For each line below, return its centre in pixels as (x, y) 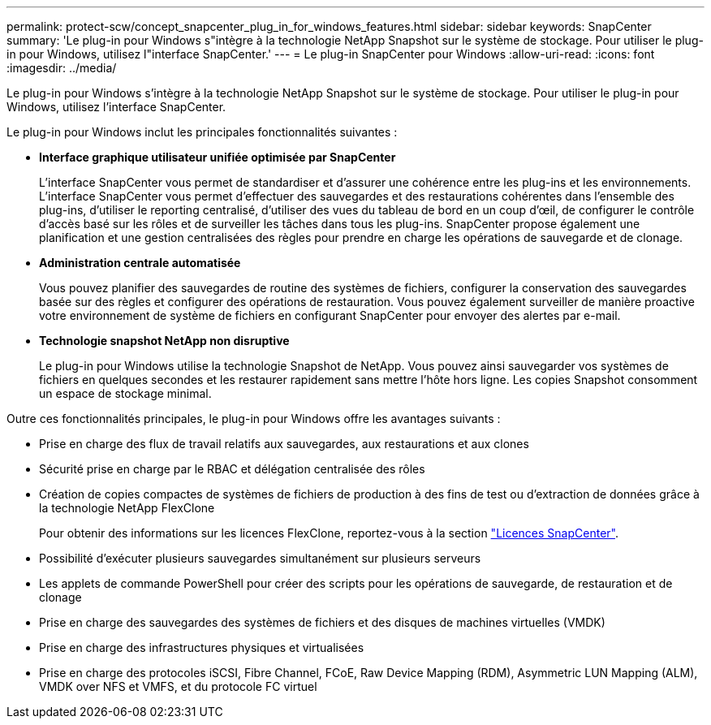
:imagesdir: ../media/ (62, 68)
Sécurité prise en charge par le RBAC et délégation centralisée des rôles (232, 469)
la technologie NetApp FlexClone (127, 508)
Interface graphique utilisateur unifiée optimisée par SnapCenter (218, 157)
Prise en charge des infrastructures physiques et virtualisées (202, 647)
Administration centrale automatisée (140, 263)
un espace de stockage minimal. (125, 393)
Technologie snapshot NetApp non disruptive (164, 341)
